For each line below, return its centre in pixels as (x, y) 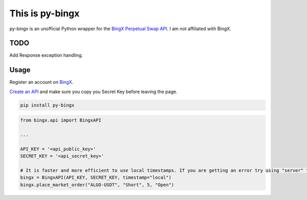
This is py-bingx (45, 13)
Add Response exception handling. (46, 55)
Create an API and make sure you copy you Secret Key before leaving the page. (93, 92)
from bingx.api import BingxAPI (61, 120)
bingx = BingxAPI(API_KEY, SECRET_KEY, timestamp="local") (96, 177)
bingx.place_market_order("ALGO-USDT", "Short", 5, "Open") (97, 185)
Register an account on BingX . (41, 82)
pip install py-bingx (47, 105)
